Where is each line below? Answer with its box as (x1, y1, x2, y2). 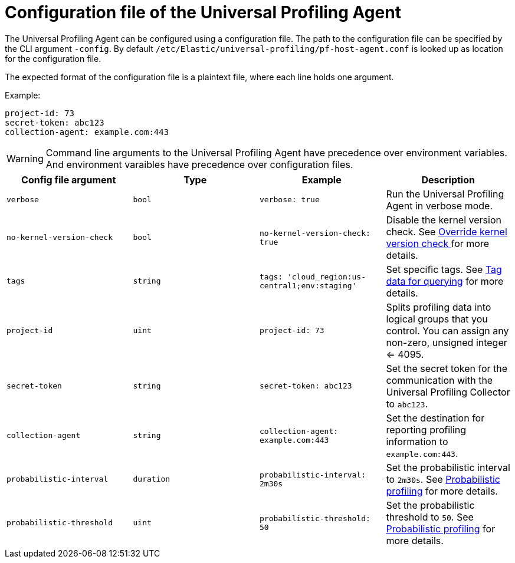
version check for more (386, 237, 490, 249)
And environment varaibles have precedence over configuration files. (45, 158, 353, 170)
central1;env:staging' (260, 281, 357, 290)
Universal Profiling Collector (386, 386, 510, 398)
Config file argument (21, 173, 116, 186)
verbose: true (260, 195, 320, 205)
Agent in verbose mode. (386, 199, 493, 212)
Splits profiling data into (386, 301, 491, 313)
